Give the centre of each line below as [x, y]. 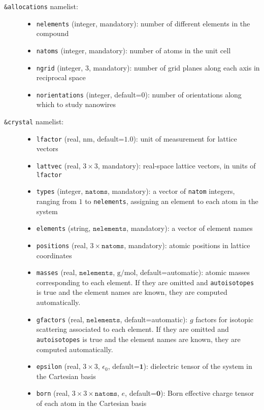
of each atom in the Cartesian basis [91, 403]
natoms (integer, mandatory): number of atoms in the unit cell [134, 50]
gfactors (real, [60, 319]
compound [53, 33]
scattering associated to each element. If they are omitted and [133, 329]
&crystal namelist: [34, 122]
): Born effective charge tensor [207, 393]
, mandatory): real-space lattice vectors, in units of [177, 165]
